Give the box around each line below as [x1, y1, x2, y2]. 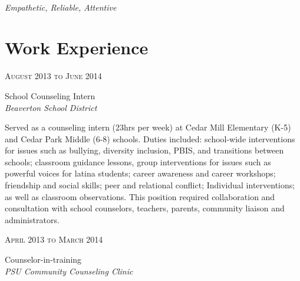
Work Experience [5, 35, 149, 60]
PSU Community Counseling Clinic [5, 264, 133, 277]
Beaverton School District [5, 101, 97, 113]
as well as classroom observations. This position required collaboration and [5, 190, 275, 202]
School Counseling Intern [5, 89, 95, 102]
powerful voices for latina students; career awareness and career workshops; [5, 167, 276, 179]
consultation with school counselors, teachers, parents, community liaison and [5, 202, 285, 214]
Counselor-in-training [5, 253, 82, 266]
